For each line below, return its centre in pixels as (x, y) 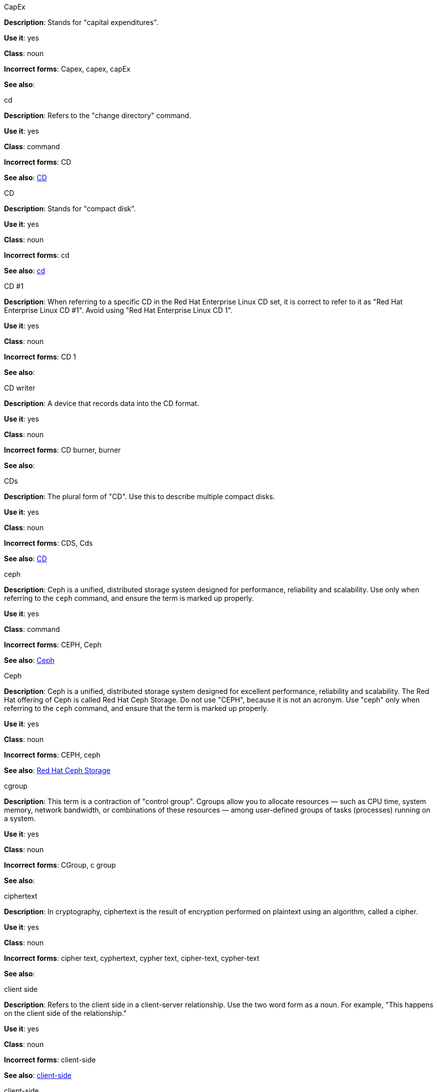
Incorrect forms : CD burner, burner (62, 450)
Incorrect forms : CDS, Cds (48, 543)
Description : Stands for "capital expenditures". (81, 22)
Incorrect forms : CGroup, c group (60, 865)
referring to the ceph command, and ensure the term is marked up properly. (129, 598)
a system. (20, 818)
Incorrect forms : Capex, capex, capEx (67, 69)
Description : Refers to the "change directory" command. (98, 115)
